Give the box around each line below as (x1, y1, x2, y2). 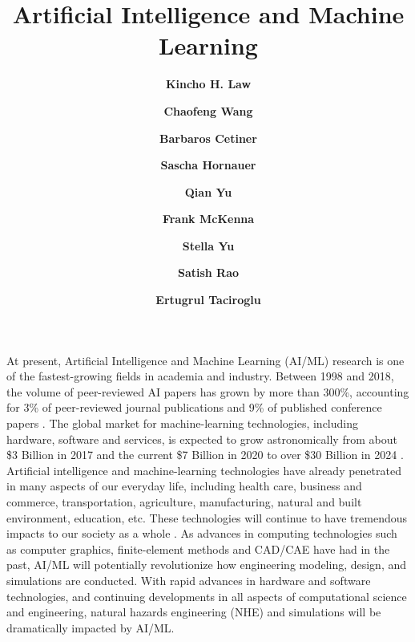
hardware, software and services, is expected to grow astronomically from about (6, 430, 397, 447)
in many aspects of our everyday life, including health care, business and (6, 477, 362, 494)
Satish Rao (177, 264, 240, 281)
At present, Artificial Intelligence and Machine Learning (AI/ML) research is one (6, 351, 405, 368)
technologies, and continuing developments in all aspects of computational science (6, 587, 407, 604)
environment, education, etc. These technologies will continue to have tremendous (6, 509, 407, 526)
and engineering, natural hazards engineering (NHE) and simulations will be (6, 603, 381, 620)
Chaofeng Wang (163, 102, 253, 119)
